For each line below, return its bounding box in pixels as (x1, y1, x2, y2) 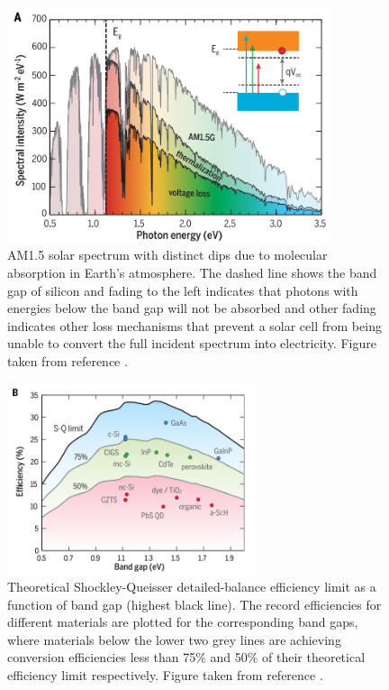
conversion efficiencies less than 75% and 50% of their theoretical (7, 648, 366, 667)
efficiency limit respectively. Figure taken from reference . (7, 666, 323, 685)
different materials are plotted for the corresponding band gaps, (7, 612, 358, 631)
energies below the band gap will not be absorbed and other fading (7, 299, 376, 317)
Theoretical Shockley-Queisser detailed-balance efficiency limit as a (7, 577, 376, 596)
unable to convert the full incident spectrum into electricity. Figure (7, 334, 376, 353)
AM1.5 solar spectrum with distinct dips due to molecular (7, 245, 328, 264)
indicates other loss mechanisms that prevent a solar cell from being (7, 316, 382, 335)
